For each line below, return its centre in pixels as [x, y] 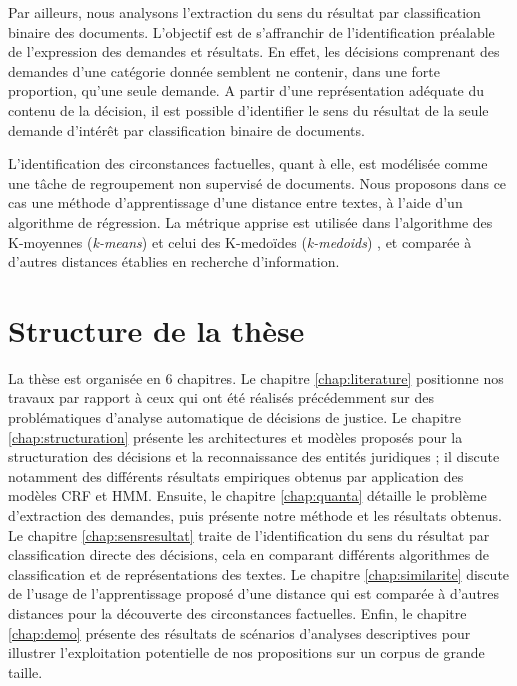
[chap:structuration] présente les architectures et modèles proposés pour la [235, 436]
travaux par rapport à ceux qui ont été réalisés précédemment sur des [221, 397]
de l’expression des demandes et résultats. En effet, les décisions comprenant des [254, 51]
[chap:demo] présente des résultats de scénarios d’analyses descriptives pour [239, 632]
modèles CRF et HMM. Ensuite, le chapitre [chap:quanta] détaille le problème [247, 495]
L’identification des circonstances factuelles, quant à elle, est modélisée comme [248, 163]
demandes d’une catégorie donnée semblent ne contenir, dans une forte [224, 70]
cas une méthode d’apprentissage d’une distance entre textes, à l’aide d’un [235, 202]
